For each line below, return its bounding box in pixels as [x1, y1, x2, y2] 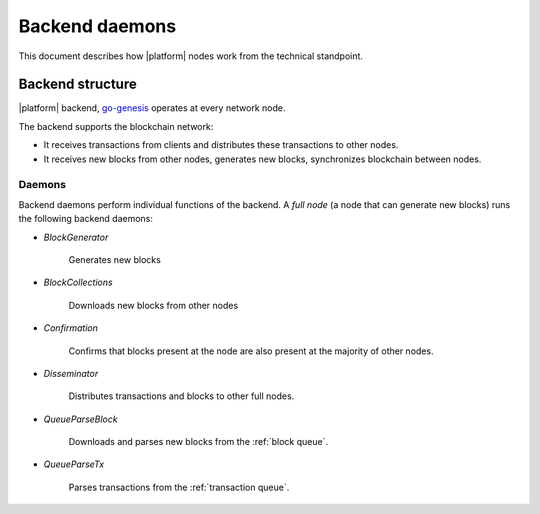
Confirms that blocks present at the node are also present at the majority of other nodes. [68, 345, 434, 357]
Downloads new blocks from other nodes [68, 299, 239, 311]
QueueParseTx [43, 458, 105, 470]
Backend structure [18, 76, 137, 93]
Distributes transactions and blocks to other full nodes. [68, 390, 295, 402]
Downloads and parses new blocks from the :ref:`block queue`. [68, 436, 329, 448]
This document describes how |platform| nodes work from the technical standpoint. [18, 50, 364, 62]
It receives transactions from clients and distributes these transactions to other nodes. [43, 139, 399, 151]
